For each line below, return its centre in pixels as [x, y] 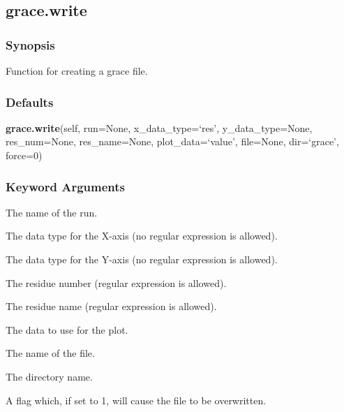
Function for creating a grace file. [77, 71]
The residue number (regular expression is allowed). [116, 282]
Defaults [30, 102]
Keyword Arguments [66, 186]
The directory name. [49, 376]
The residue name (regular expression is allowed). [111, 306]
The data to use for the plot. [67, 329]
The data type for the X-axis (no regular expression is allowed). [142, 236]
